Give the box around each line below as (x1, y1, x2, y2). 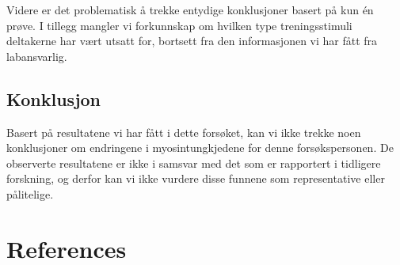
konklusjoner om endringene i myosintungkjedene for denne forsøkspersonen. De (6, 139, 394, 156)
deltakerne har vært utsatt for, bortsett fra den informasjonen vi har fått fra (6, 32, 378, 49)
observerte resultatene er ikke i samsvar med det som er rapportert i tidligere (6, 154, 381, 171)
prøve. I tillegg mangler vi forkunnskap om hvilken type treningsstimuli (6, 17, 352, 33)
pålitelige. (6, 185, 54, 202)
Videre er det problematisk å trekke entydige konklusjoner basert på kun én (6, 2, 374, 17)
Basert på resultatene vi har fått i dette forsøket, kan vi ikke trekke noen (6, 123, 361, 140)
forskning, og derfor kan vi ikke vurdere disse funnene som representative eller (6, 170, 385, 187)
